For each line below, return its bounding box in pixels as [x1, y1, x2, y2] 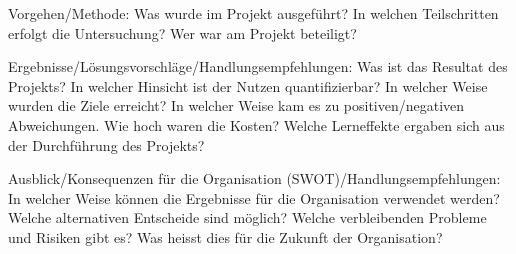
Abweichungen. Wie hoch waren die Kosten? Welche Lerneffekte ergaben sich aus [8, 114, 505, 135]
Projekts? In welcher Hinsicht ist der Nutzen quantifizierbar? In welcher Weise [8, 75, 488, 96]
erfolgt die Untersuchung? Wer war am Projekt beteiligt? [8, 22, 357, 43]
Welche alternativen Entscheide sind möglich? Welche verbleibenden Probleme [8, 207, 487, 228]
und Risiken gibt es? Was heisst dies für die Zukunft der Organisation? [8, 226, 443, 247]
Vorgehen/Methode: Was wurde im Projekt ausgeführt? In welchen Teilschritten [8, 3, 499, 23]
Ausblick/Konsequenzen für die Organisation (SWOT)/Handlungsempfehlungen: [8, 168, 501, 189]
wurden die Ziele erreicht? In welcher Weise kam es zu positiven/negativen [8, 95, 465, 116]
